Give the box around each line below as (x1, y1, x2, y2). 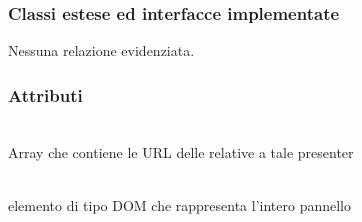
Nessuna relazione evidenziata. (8, 40, 195, 61)
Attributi (8, 82, 83, 107)
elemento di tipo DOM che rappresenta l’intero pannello (8, 194, 352, 215)
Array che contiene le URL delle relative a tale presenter (8, 141, 354, 162)
